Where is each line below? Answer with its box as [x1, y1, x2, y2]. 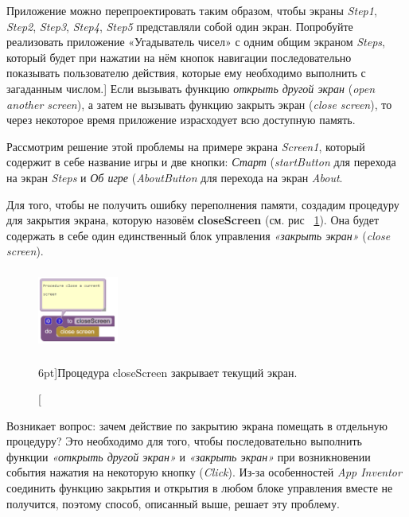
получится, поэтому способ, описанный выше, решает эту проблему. [6, 495, 340, 511]
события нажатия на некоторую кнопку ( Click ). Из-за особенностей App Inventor [6, 464, 402, 480]
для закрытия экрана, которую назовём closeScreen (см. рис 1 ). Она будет [6, 212, 380, 228]
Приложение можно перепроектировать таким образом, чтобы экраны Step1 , [6, 2, 377, 18]
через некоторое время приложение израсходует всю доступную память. [6, 111, 356, 128]
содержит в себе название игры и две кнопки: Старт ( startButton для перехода [6, 154, 396, 170]
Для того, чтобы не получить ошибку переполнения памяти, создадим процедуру [6, 196, 399, 212]
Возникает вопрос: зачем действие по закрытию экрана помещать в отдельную [6, 417, 388, 433]
